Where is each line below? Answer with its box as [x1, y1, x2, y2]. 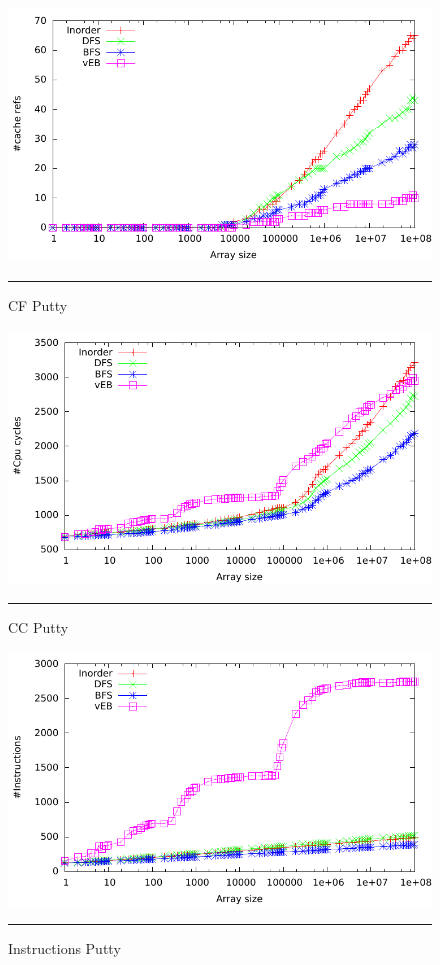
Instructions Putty [8, 938, 121, 959]
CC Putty [8, 616, 69, 637]
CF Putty [8, 294, 68, 315]
